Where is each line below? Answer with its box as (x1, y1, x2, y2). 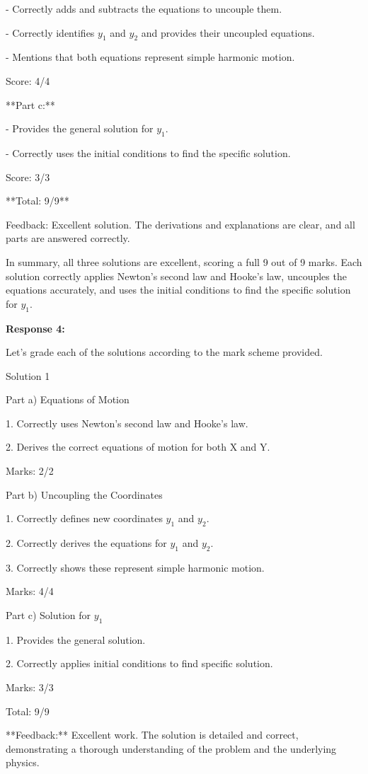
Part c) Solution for (6, 608, 91, 623)
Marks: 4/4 (6, 584, 54, 599)
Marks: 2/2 (6, 463, 54, 478)
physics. (6, 755, 40, 770)
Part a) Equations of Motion (6, 392, 130, 407)
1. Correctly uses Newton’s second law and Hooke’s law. (6, 415, 248, 430)
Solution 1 (6, 368, 50, 383)
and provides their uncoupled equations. (141, 25, 315, 40)
